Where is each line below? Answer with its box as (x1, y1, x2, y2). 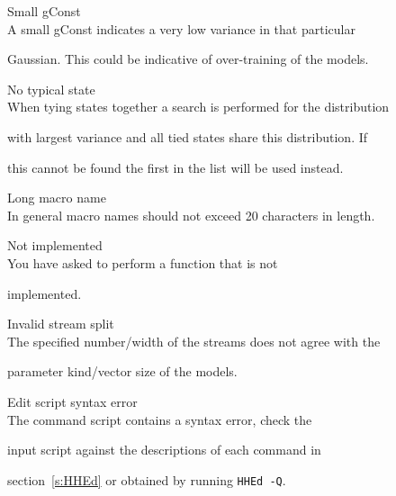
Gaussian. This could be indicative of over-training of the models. (7, 50, 369, 68)
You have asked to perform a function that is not (7, 253, 278, 272)
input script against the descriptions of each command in (7, 440, 321, 459)
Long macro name (7, 188, 106, 207)
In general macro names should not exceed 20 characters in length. (7, 205, 375, 224)
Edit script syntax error (7, 392, 138, 410)
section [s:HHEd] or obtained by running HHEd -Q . (7, 470, 286, 489)
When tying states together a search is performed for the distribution (7, 97, 390, 116)
